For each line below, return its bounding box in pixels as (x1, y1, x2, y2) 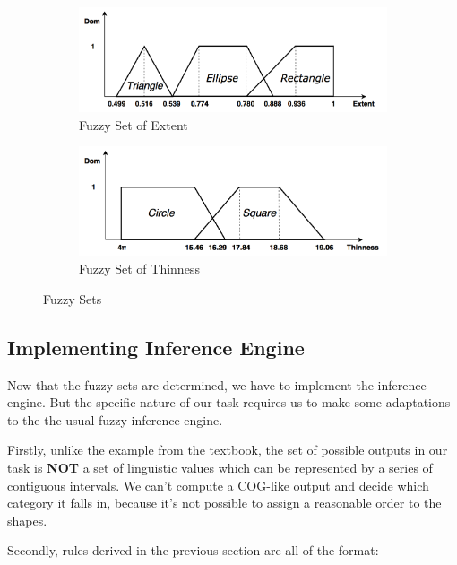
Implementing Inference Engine (7, 333, 305, 361)
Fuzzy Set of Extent (79, 115, 188, 134)
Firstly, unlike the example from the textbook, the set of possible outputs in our (7, 440, 448, 459)
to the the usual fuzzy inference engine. (7, 410, 223, 429)
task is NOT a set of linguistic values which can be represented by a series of (7, 457, 433, 476)
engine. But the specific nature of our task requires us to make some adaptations (7, 393, 451, 412)
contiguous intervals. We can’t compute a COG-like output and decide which (7, 475, 429, 494)
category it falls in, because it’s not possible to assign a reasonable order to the (7, 493, 442, 512)
